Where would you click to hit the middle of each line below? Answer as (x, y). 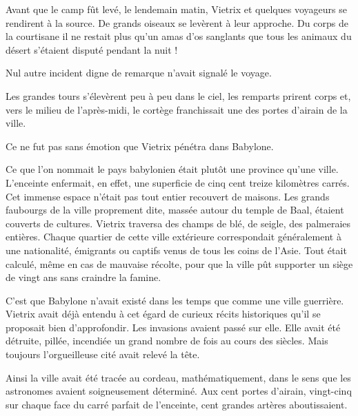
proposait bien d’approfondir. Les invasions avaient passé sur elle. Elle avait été (173, 327)
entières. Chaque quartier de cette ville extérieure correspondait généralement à (173, 237)
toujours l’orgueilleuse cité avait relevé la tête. (103, 354)
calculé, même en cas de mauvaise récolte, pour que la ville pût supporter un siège (179, 263)
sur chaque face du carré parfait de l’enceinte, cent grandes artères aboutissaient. (177, 404)
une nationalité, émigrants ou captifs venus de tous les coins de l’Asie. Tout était (176, 250)
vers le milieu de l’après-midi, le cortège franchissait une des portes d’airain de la (177, 109)
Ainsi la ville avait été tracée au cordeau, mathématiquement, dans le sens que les (178, 377)
